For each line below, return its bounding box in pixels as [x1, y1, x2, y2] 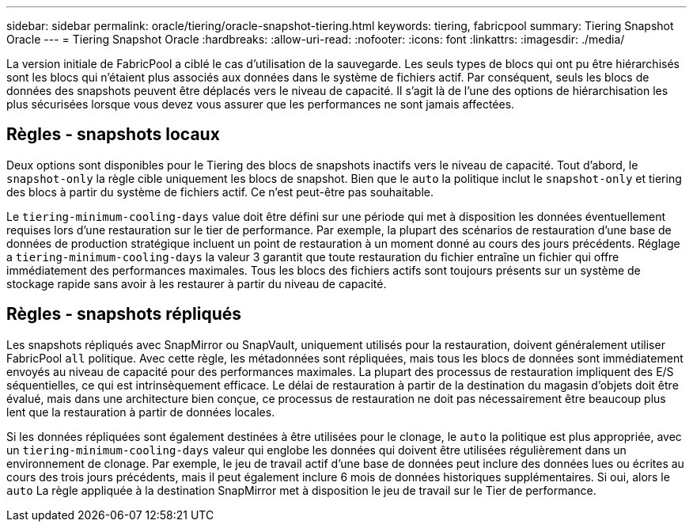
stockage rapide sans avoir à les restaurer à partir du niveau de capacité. [6, 276, 387, 291]
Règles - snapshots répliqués [6, 304, 242, 325]
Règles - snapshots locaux [6, 124, 220, 145]
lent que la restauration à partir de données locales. [6, 405, 275, 419]
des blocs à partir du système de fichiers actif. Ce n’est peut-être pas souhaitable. [6, 184, 434, 199]
